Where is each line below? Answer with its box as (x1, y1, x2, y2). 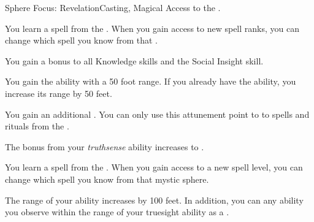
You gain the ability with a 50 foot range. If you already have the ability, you (5, 75, 296, 88)
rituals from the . (5, 120, 69, 132)
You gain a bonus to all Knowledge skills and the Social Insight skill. (5, 54, 264, 67)
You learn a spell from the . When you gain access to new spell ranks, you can (5, 21, 299, 34)
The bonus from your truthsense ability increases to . (5, 140, 204, 153)
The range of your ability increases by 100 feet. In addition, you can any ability (5, 193, 304, 206)
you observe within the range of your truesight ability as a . (5, 205, 229, 218)
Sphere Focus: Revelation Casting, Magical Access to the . (5, 1, 221, 13)
